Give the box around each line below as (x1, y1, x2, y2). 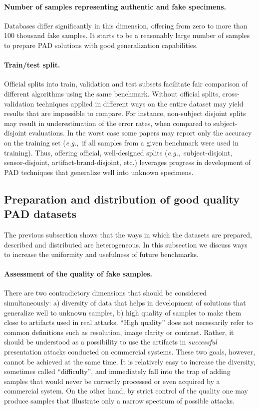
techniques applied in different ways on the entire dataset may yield (36, 98, 244, 108)
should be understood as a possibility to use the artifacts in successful (4, 336, 217, 347)
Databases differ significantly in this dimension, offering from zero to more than (4, 20, 248, 30)
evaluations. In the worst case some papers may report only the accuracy (28, 127, 252, 138)
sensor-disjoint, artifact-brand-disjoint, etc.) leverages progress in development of (4, 157, 251, 167)
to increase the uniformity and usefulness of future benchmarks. (4, 249, 199, 259)
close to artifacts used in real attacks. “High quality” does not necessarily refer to (4, 317, 253, 327)
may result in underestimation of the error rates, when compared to (4, 117, 211, 128)
